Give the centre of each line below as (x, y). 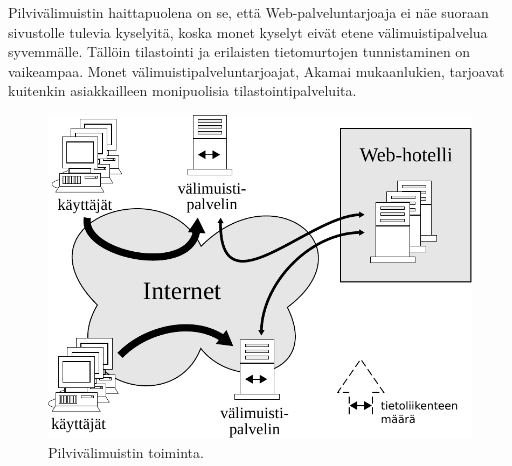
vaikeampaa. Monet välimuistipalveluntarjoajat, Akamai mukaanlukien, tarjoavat (256, 70)
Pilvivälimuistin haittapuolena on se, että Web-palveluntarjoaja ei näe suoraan (248, 12)
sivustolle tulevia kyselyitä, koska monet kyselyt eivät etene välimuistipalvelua (248, 31)
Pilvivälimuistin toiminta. (126, 451)
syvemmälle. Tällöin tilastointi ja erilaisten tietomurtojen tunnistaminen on (239, 51)
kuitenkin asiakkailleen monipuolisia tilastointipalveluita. (182, 90)
